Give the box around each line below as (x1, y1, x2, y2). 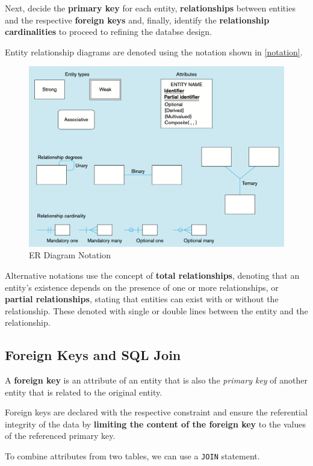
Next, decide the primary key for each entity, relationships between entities (5, 2, 296, 14)
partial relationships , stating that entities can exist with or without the (5, 293, 279, 305)
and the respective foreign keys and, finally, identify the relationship (5, 13, 270, 26)
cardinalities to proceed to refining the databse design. (5, 25, 212, 38)
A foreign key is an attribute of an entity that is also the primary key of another (5, 374, 308, 387)
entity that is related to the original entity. (5, 385, 163, 398)
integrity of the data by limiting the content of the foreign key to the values (5, 417, 306, 430)
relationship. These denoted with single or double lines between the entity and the (5, 304, 308, 317)
